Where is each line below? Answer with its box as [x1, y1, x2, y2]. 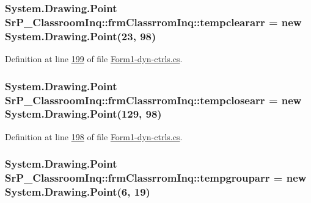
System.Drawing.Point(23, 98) [5, 28, 156, 43]
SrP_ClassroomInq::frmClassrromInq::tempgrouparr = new [5, 170, 307, 185]
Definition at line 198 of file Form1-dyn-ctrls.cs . [5, 130, 183, 143]
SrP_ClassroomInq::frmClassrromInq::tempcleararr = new [5, 14, 302, 29]
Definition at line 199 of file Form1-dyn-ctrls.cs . [5, 52, 183, 65]
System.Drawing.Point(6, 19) [5, 184, 150, 199]
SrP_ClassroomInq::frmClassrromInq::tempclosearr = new [5, 92, 302, 107]
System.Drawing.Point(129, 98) [5, 106, 162, 121]
